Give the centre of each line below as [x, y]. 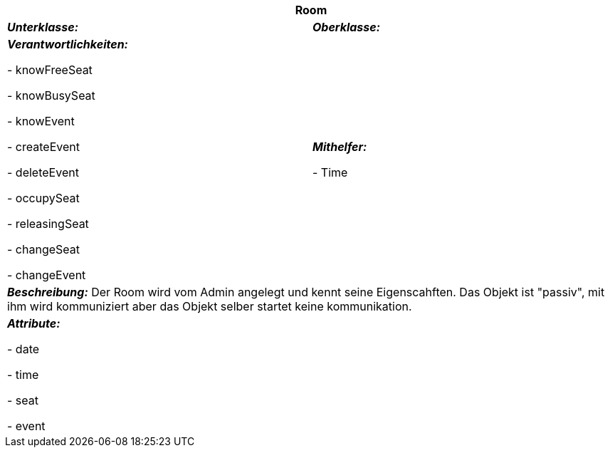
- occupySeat [43, 198]
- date [23, 349]
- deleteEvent [43, 172]
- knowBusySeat [51, 95]
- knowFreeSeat [50, 70]
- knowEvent [41, 121]
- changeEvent [47, 275]
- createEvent [43, 147]
